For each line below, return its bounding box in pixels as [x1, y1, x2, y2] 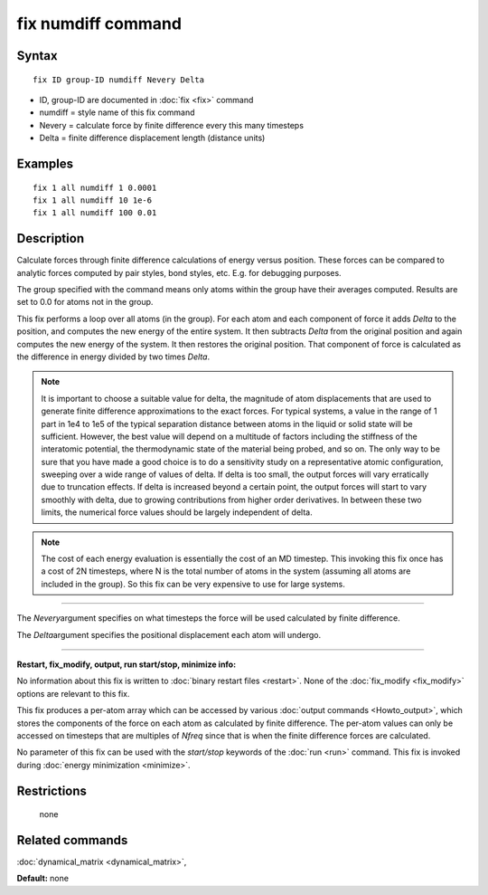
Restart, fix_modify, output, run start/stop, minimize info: [16, 659, 237, 670]
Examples [16, 156, 74, 171]
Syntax [16, 48, 58, 63]
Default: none [16, 873, 70, 884]
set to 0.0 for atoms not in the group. [16, 297, 154, 308]
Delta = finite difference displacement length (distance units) [39, 132, 266, 144]
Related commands [16, 833, 128, 848]
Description [16, 231, 85, 246]
